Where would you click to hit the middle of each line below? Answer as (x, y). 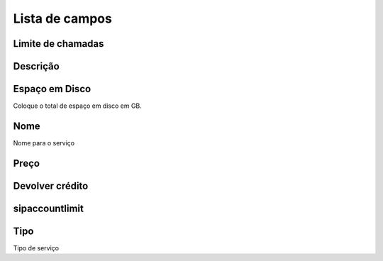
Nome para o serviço (44, 143)
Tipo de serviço (36, 248)
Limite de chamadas (59, 44)
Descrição (36, 66)
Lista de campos (63, 18)
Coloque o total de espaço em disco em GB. (77, 106)
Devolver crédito (51, 185)
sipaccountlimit (49, 208)
